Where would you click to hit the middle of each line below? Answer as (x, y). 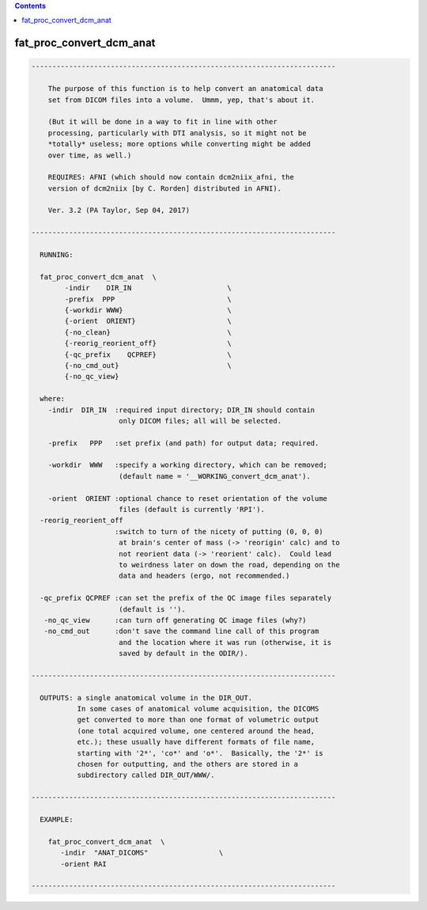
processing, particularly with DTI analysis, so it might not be (177, 133)
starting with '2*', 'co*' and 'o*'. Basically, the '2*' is (200, 753)
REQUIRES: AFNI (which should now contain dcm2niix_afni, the (171, 177)
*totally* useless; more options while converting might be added (179, 144)
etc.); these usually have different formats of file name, (196, 742)
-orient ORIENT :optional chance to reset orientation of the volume (188, 498)
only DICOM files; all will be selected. (200, 421)
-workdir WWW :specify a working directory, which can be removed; (188, 465)
